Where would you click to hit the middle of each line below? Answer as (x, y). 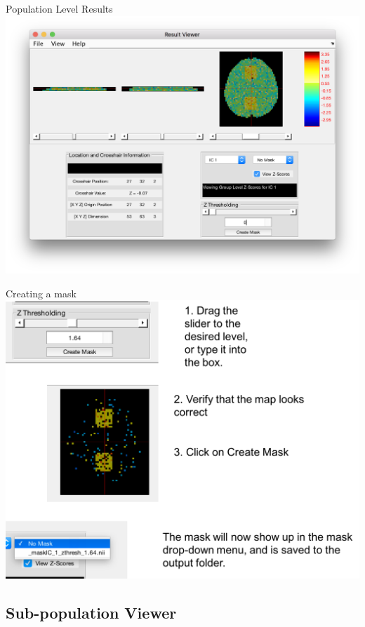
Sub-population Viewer (91, 612)
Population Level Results (59, 8)
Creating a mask (41, 293)
